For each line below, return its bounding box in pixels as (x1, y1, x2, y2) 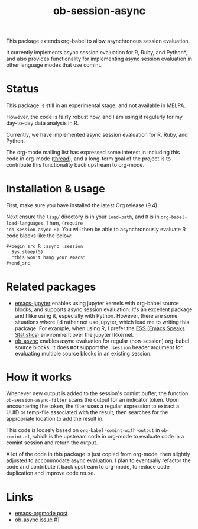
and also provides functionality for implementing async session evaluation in (6, 55, 192, 63)
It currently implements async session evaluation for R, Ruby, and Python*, (6, 49, 187, 56)
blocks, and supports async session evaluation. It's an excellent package (14, 306, 193, 313)
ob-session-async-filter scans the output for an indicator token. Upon (6, 396, 179, 404)
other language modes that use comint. (6, 62, 102, 69)
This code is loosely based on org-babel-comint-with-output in (6, 427, 161, 434)
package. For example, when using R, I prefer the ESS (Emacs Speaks (14, 324, 185, 332)
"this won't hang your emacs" (11, 254, 86, 260)
